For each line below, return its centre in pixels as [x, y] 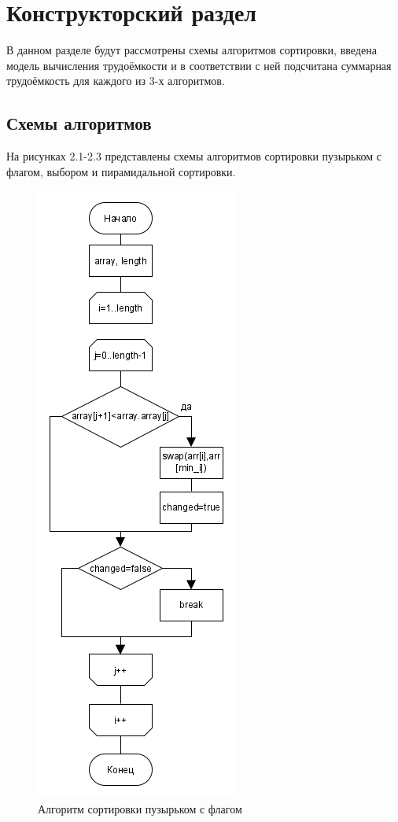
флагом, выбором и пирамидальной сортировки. [121, 171]
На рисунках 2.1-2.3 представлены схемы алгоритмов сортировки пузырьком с [194, 156]
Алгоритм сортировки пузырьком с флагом [140, 808]
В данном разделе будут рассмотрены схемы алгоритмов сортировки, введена [192, 50]
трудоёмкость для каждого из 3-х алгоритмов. [116, 81]
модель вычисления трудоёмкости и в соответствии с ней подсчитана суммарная [199, 65]
